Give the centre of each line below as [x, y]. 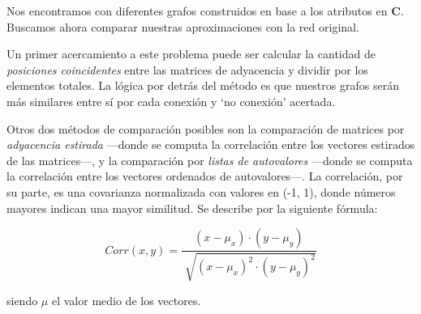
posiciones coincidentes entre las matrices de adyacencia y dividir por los [187, 69]
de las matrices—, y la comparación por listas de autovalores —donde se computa [210, 160]
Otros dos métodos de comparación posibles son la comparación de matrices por [206, 128]
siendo [22, 300]
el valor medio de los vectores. [126, 300]
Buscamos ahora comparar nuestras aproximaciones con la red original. [183, 26]
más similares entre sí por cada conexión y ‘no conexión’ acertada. [171, 101]
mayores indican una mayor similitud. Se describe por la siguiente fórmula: [192, 208]
